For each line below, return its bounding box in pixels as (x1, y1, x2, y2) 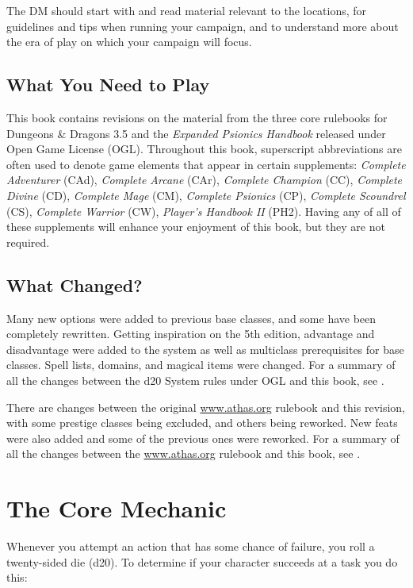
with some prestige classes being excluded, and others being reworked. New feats (6, 414, 398, 431)
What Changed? (6, 272, 143, 297)
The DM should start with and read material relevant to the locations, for (6, 2, 367, 18)
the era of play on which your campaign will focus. (6, 33, 252, 50)
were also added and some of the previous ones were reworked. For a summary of (6, 429, 400, 446)
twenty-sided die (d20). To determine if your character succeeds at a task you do (6, 553, 398, 570)
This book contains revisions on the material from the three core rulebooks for (6, 109, 388, 125)
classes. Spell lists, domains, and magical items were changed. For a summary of (6, 356, 396, 373)
